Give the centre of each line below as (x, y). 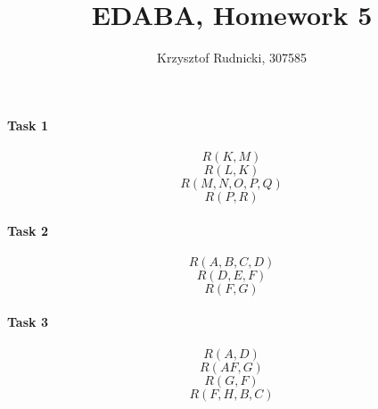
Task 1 (28, 125)
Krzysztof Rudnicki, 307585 (232, 58)
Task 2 (28, 230)
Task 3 (28, 322)
